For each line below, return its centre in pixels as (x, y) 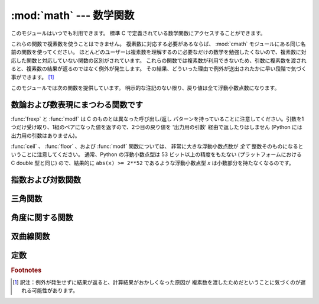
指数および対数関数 (46, 180)
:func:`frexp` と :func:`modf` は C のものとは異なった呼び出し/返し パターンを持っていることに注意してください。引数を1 (157, 119)
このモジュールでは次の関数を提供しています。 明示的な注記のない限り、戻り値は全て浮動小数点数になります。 (145, 88)
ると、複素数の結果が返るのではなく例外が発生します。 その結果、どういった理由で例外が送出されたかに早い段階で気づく (159, 69)
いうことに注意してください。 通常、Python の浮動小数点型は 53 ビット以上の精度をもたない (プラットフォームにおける (157, 154)
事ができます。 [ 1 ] (32, 77)
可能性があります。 (55, 290)
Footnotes (26, 270)
